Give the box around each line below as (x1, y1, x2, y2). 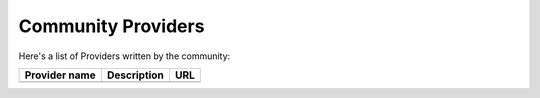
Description (106, 68, 164, 82)
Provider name (24, 68, 96, 82)
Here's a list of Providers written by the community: (18, 50, 231, 62)
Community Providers (18, 15, 205, 37)
